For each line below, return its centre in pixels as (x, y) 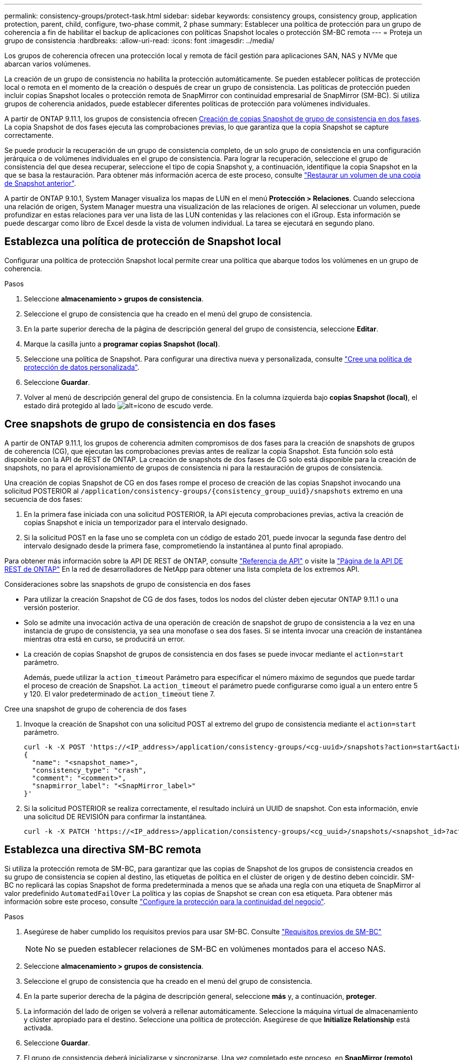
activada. (38, 1027)
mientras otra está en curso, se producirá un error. (104, 639)
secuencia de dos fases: (43, 499)
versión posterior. (52, 607)
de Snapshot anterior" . (40, 183)
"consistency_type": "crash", (89, 770)
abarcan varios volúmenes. (48, 64)
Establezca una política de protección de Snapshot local (143, 242)
